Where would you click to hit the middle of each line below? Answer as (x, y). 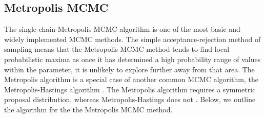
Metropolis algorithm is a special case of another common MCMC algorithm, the (131, 79)
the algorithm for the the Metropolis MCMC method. (88, 109)
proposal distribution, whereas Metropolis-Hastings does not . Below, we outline (130, 99)
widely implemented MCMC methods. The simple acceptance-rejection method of (132, 39)
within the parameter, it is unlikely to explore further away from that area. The (129, 69)
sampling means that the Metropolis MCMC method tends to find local (117, 49)
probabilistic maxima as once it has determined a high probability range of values (132, 59)
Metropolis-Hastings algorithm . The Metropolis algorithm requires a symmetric (130, 89)
